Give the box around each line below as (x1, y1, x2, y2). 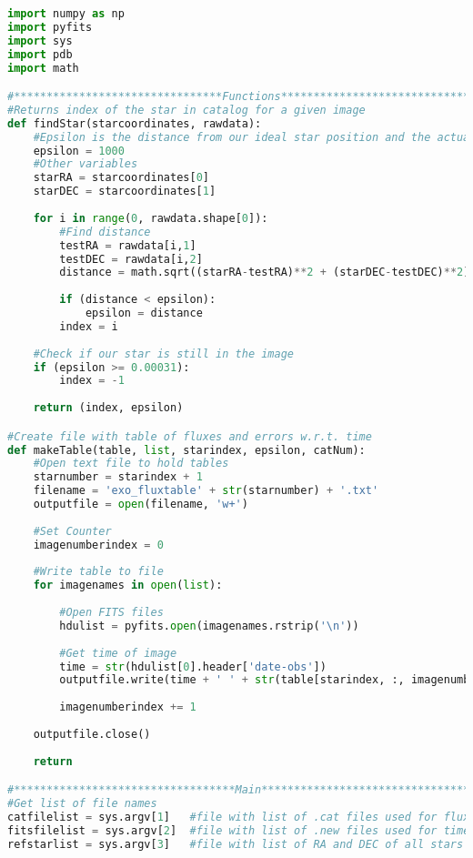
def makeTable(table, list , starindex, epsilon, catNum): (7, 443, 366, 457)
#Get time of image (59, 646, 177, 660)
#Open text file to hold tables (33, 457, 229, 470)
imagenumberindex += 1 (59, 701, 196, 714)
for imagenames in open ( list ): (33, 579, 223, 592)
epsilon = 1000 (33, 144, 125, 157)
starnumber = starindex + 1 (33, 470, 203, 484)
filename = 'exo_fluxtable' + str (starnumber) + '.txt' (33, 484, 379, 498)
